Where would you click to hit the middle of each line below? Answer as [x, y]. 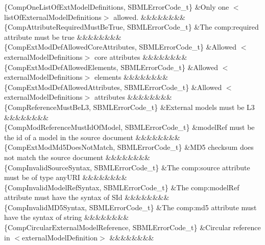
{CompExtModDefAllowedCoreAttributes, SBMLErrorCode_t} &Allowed [121, 47]
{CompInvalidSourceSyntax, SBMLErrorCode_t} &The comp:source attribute [127, 167]
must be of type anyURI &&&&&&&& [66, 177]
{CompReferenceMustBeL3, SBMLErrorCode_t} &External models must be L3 [129, 107]
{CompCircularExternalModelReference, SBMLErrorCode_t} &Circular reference [132, 227]
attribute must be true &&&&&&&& [63, 37]
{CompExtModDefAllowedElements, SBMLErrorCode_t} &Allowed [111, 67]
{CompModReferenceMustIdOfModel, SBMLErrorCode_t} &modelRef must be [129, 127]
